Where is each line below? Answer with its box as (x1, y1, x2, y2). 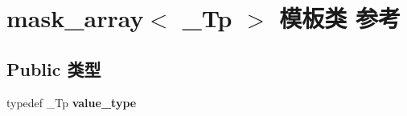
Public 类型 (6, 56, 101, 81)
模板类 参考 (279, 2, 401, 34)
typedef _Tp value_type (6, 94, 137, 110)
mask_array (6, 2, 144, 34)
